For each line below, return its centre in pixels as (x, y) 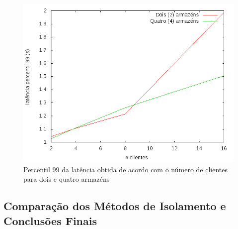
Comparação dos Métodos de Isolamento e (115, 206)
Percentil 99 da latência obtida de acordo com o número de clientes (126, 169)
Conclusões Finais (50, 220)
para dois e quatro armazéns (67, 179)
